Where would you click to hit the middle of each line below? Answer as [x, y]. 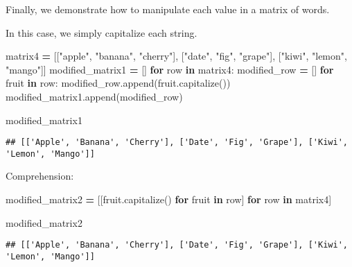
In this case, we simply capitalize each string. [102, 32]
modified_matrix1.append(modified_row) [94, 96]
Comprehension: [40, 176]
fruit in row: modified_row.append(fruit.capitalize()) [118, 83]
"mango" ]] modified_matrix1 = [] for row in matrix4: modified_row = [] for [170, 69]
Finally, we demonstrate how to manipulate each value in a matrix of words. [168, 9]
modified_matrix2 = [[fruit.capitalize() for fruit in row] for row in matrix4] [169, 199]
